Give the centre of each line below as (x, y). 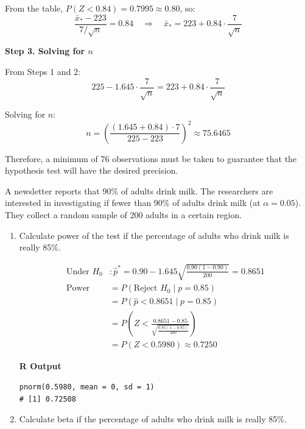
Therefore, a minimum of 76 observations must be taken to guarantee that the (151, 158)
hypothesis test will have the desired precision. (92, 170)
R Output (40, 366)
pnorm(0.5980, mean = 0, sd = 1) (87, 387)
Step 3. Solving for (45, 51)
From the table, (34, 8)
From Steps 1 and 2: (43, 72)
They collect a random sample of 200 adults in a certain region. (124, 214)
